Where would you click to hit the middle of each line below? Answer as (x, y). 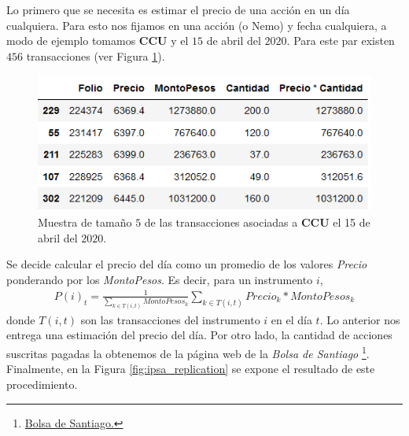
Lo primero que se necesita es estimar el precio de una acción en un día (178, 9)
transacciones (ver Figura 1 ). (96, 55)
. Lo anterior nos (360, 319)
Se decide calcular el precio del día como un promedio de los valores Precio (187, 264)
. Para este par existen (341, 41)
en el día (291, 319)
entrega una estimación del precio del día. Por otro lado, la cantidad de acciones (199, 335)
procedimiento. (42, 384)
